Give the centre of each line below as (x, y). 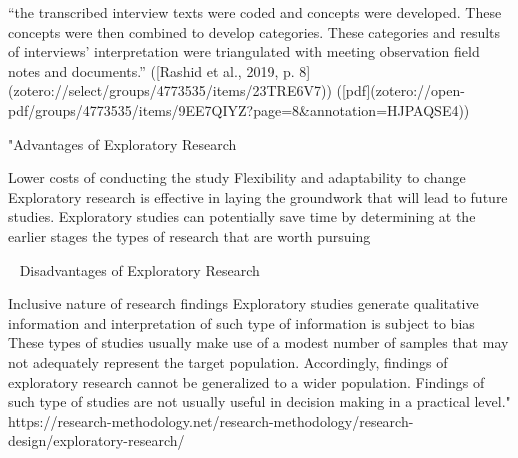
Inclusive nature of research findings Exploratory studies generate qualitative (243, 303)
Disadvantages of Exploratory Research (139, 269)
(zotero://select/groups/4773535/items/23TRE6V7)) (170, 90)
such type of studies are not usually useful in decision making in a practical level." (259, 401)
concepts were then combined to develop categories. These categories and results (254, 31)
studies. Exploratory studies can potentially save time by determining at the (242, 216)
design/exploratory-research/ (96, 440)
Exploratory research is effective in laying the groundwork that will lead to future (258, 196)
